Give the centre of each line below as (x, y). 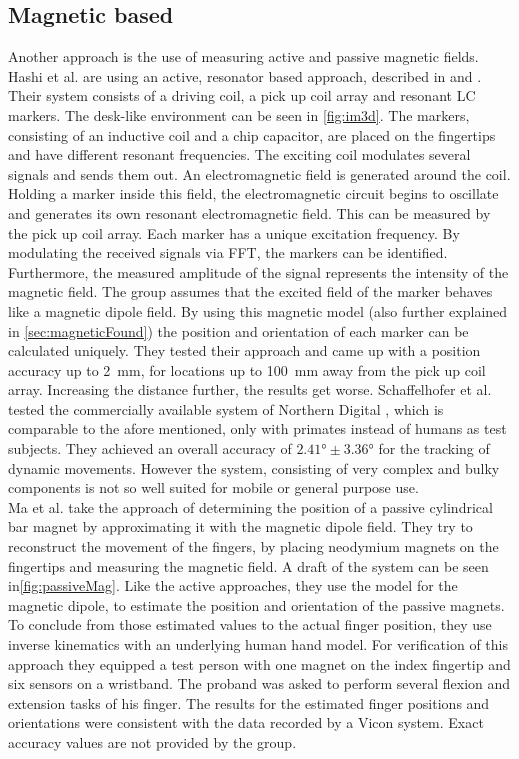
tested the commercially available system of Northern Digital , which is (226, 408)
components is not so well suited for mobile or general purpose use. (213, 487)
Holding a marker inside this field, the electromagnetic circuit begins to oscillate (253, 193)
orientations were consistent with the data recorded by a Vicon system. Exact (246, 722)
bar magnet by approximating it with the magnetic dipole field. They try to (240, 526)
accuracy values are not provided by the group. (152, 741)
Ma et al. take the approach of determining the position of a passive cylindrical (250, 506)
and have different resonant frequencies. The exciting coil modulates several (239, 154)
